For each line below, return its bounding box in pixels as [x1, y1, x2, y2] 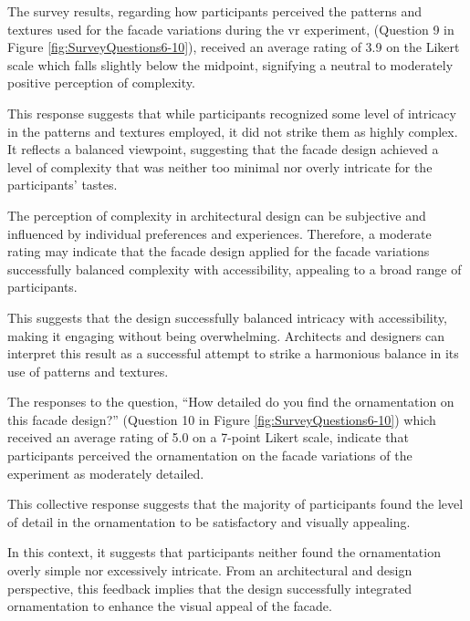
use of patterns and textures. [7, 361, 169, 380]
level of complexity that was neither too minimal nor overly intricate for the [7, 157, 433, 176]
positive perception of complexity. [7, 73, 195, 92]
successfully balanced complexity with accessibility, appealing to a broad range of [7, 259, 462, 278]
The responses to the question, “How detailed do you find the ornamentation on [7, 392, 454, 411]
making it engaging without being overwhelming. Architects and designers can [7, 326, 445, 345]
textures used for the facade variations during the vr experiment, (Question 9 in [7, 19, 454, 38]
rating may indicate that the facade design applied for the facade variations [7, 242, 430, 261]
